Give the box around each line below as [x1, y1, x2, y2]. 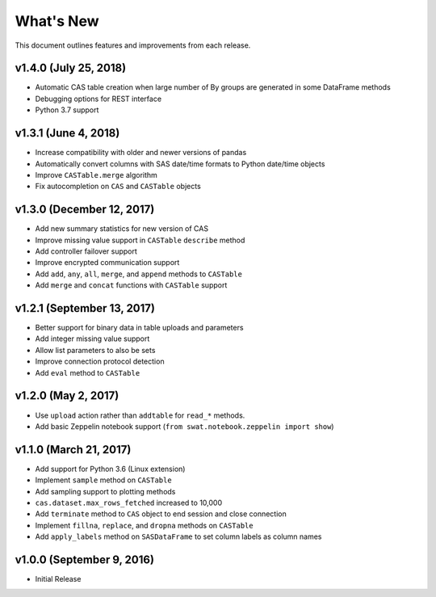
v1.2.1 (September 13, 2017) [15, 301, 155, 315]
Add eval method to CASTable [35, 368, 140, 377]
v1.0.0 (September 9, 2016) [15, 553, 155, 566]
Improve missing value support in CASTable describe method [35, 235, 245, 245]
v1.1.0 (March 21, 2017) [15, 443, 132, 456]
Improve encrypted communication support [35, 258, 180, 267]
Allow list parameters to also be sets [35, 345, 156, 355]
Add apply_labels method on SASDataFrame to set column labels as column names [35, 532, 322, 541]
